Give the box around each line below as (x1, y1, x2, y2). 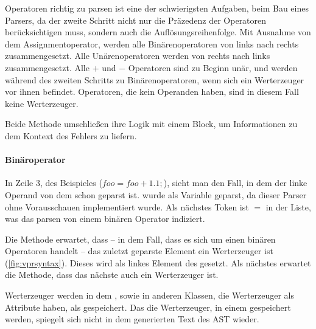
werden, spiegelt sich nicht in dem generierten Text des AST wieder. (5, 313, 259, 325)
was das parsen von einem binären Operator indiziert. (5, 212, 205, 225)
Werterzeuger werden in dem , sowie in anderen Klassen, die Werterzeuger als (5, 289, 295, 302)
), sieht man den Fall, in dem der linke (163, 176, 307, 189)
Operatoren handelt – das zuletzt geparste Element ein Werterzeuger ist (5, 244, 273, 257)
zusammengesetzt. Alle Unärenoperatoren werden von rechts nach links (5, 49, 270, 62)
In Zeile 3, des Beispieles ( (5, 176, 102, 189)
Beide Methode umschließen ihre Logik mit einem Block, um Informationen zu (5, 117, 298, 130)
